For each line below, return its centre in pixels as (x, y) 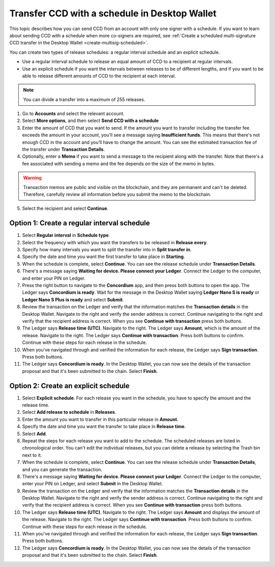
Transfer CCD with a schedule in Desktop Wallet (113, 13)
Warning (32, 178)
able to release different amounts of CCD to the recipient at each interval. (99, 76)
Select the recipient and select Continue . (65, 208)
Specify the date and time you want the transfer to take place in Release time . (104, 427)
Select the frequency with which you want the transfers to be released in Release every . (115, 242)
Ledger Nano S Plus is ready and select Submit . (73, 299)
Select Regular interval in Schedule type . (66, 235)
